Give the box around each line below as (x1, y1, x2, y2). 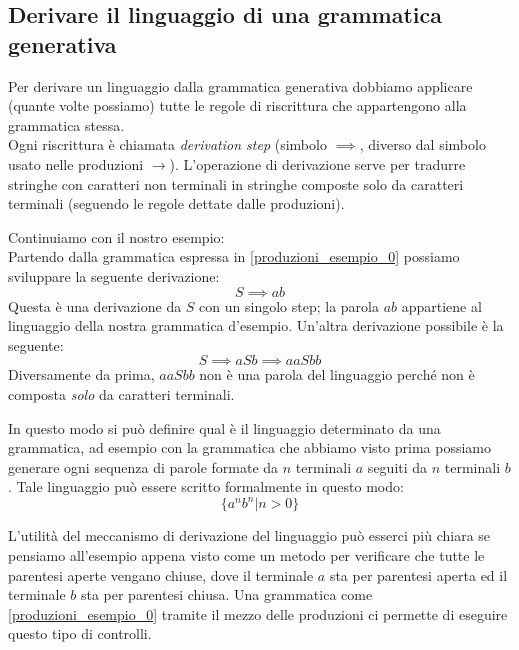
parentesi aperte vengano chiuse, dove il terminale (8, 564, 314, 585)
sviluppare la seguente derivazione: (8, 265, 220, 286)
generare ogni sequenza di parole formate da (8, 456, 279, 477)
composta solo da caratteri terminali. (8, 383, 235, 404)
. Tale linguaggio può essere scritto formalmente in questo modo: (8, 476, 404, 497)
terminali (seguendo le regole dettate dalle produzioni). (8, 193, 345, 214)
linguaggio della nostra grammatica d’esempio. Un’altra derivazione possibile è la (8, 315, 504, 336)
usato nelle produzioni (8, 153, 144, 174)
